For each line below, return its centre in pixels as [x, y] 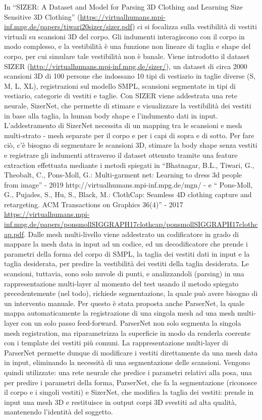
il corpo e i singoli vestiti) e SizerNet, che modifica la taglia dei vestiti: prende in [129, 392]
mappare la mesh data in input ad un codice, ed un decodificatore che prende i [126, 244]
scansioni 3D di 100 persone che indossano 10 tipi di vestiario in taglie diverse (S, [130, 76]
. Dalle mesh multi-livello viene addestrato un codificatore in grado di [131, 234]
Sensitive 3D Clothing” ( [42, 16]
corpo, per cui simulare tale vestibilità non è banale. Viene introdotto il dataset [127, 56]
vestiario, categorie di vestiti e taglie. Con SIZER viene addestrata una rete [121, 96]
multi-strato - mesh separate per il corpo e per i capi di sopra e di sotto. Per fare [129, 135]
